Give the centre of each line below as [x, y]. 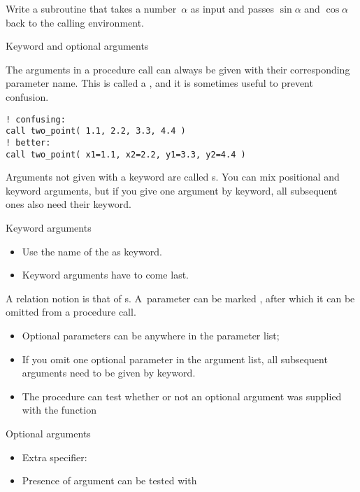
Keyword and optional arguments [77, 46]
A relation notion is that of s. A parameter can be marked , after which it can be [180, 298]
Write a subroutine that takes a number [91, 8]
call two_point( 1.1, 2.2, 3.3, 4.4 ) [96, 131]
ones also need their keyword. [69, 204]
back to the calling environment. [75, 22]
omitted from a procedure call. [71, 312]
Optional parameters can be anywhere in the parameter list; [151, 335]
